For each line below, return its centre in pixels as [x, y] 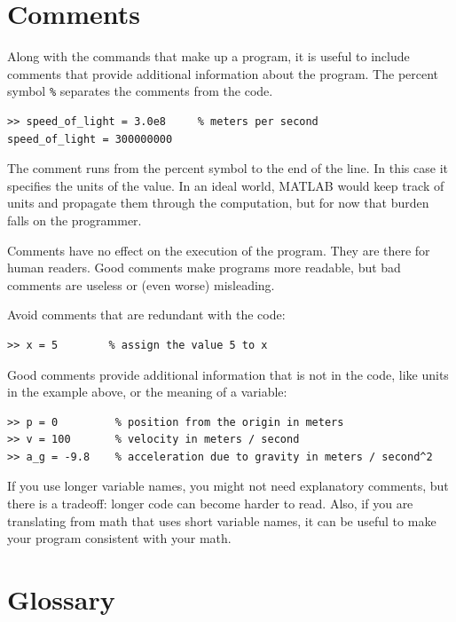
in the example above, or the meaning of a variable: [147, 392]
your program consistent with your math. [119, 538]
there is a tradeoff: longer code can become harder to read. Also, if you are [210, 504]
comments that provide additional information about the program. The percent [223, 73]
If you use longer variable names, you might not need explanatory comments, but [228, 486]
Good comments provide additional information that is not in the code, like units [228, 374]
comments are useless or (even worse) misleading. [141, 284]
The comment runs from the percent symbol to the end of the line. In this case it [228, 168]
